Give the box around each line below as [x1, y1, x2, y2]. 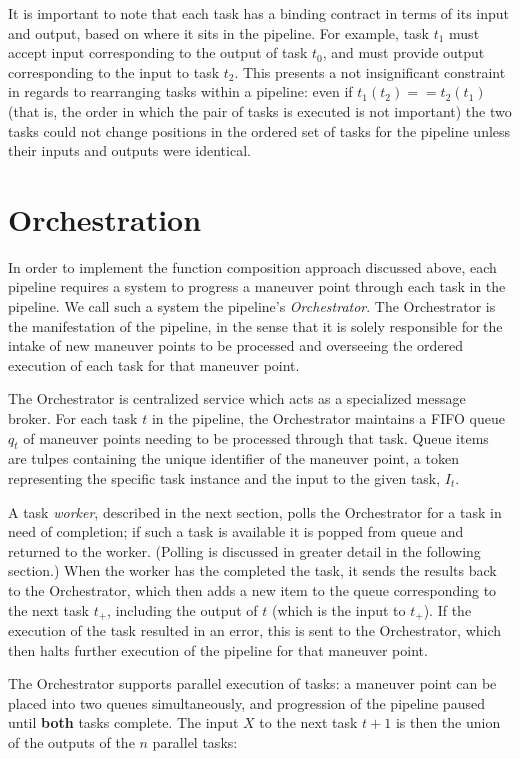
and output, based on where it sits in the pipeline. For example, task [8, 22, 429, 43]
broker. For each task [8, 408, 138, 429]
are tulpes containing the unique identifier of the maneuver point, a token [8, 448, 459, 469]
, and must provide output [322, 42, 485, 63]
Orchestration [8, 198, 202, 239]
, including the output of [107, 599, 258, 620]
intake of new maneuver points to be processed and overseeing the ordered [8, 335, 464, 356]
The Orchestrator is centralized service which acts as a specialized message [8, 388, 466, 409]
